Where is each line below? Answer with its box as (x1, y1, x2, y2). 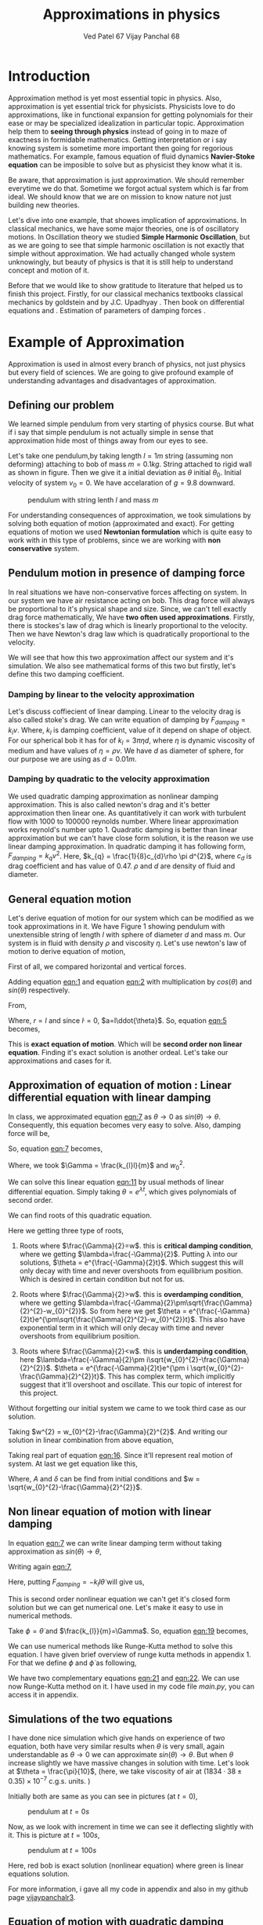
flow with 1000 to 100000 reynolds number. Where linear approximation (8, 816, 239, 826)
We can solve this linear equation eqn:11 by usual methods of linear (8, 1178, 225, 1187)
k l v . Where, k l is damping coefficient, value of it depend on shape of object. (8, 725, 252, 736)
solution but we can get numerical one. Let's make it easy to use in (8, 1602, 224, 1612)
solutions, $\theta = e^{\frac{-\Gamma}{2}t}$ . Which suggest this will (19, 1258, 244, 1267)
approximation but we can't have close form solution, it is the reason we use (8, 833, 254, 842)
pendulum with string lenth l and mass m (27, 495, 159, 505)
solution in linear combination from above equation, (8, 1435, 174, 1445)
